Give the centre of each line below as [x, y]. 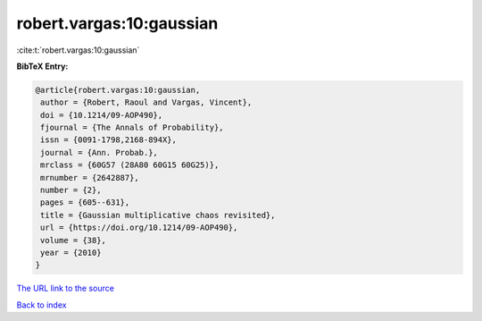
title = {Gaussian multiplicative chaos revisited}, [158, 215]
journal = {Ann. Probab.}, [99, 152]
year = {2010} [71, 253]
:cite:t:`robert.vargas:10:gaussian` [78, 50]
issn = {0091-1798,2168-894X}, [109, 140]
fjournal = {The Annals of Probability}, [132, 128]
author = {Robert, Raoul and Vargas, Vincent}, [146, 102]
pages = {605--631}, [85, 203]
